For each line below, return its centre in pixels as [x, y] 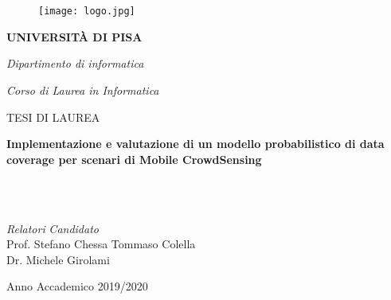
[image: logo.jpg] [87, 12]
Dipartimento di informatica [75, 63]
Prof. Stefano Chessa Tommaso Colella [101, 244]
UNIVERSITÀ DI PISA [74, 36]
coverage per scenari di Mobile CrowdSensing [134, 159]
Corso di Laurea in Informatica [83, 90]
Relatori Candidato [53, 228]
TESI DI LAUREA [53, 117]
